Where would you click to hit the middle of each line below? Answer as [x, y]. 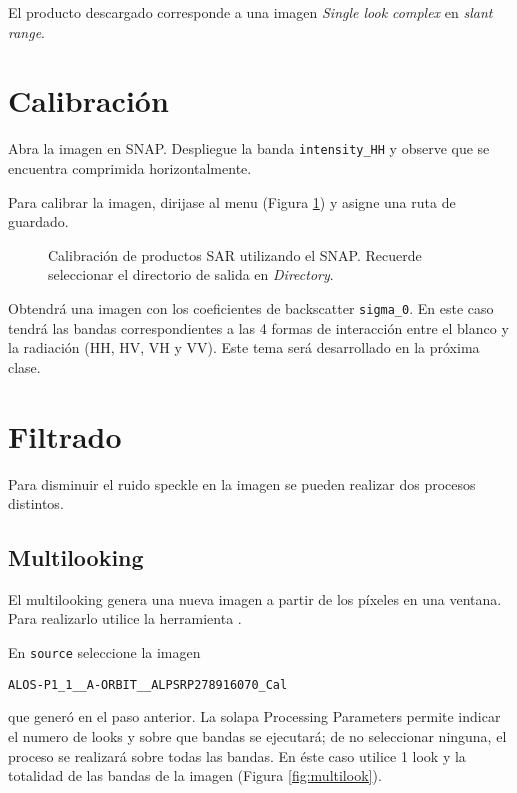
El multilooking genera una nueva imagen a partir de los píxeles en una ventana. [255, 598]
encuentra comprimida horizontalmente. [130, 167]
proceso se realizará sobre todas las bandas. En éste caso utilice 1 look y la [237, 755]
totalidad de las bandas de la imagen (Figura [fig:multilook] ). [195, 775]
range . [27, 31]
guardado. [38, 221]
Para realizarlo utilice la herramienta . [125, 618]
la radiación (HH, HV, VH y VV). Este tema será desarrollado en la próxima [244, 347]
